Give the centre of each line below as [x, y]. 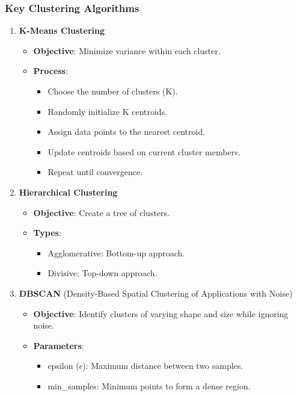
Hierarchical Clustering [68, 192]
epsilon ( [63, 366]
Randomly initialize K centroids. [108, 111]
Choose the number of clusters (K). [113, 91]
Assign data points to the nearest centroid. [127, 131]
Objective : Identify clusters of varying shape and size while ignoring [161, 313]
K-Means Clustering [62, 30]
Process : [51, 71]
